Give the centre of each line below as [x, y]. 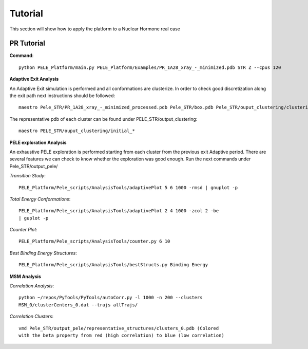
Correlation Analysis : [32, 286]
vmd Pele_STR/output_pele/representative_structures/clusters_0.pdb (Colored [119, 328]
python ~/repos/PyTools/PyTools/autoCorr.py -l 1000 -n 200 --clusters [111, 298]
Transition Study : [27, 176]
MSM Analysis [25, 276]
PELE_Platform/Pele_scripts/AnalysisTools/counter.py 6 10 [94, 241]
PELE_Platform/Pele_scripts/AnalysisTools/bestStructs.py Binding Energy [113, 265]
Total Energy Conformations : [40, 199]
